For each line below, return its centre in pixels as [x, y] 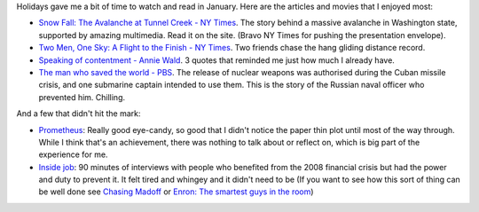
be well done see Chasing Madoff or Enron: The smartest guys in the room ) [176, 192]
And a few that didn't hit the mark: [79, 114]
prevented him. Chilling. [82, 97]
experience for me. [73, 154]
